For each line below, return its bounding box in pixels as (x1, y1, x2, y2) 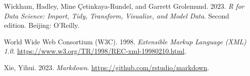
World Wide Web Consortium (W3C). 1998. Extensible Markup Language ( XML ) (4, 36, 247, 46)
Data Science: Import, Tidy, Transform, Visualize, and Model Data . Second (4, 10, 230, 20)
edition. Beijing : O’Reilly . (4, 20, 80, 30)
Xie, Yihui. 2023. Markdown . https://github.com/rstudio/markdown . (4, 62, 210, 72)
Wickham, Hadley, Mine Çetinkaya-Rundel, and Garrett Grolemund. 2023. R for (4, 1, 244, 11)
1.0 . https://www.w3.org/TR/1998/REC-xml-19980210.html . (4, 46, 187, 56)
